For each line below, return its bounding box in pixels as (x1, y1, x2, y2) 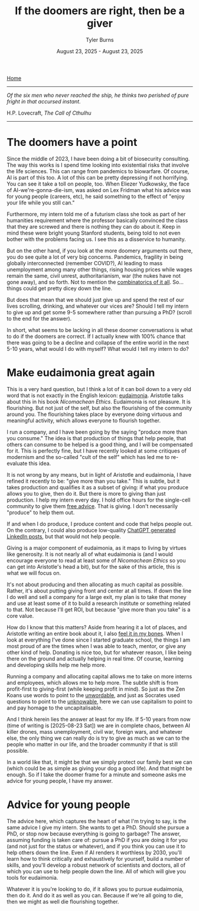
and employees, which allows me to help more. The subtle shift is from (6, 679, 179, 686)
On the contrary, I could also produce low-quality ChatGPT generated (6, 526, 176, 533)
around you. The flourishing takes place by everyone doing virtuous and (6, 411, 182, 418)
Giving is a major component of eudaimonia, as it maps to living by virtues (6, 544, 187, 551)
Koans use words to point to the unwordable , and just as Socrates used (6, 691, 180, 698)
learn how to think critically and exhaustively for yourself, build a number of (6, 855, 190, 862)
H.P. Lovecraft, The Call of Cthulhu (6, 109, 92, 116)
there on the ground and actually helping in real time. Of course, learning (6, 655, 184, 662)
